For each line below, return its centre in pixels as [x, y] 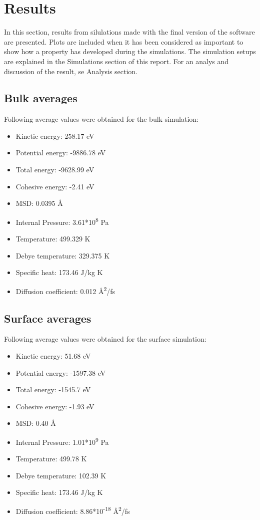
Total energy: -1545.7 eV [53, 389]
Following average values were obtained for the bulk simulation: [101, 119]
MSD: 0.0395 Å [39, 203]
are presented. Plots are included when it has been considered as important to [124, 41]
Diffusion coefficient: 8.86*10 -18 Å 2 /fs [73, 510]
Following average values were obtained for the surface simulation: [105, 339]
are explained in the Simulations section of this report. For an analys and [116, 61]
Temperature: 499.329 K [53, 239]
